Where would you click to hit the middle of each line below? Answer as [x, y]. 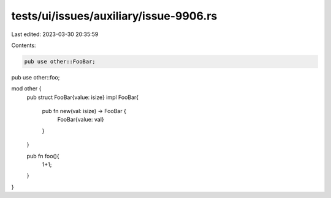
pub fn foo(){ [43, 156]
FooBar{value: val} [81, 120]
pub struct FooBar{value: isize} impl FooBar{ [83, 97]
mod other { [26, 89]
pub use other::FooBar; [60, 61]
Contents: [24, 45]
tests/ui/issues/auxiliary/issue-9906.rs [114, 16]
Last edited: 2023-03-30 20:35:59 [55, 34]
